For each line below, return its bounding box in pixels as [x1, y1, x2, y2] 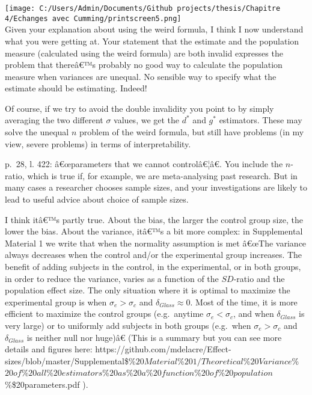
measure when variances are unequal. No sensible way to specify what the [5, 70, 277, 82]
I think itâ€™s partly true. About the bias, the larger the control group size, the [5, 213, 303, 225]
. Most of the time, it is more [190, 295, 298, 308]
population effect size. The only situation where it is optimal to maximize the [5, 284, 290, 296]
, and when [233, 307, 274, 320]
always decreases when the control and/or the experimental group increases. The [5, 248, 302, 261]
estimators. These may [219, 114, 302, 126]
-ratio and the [233, 272, 285, 284]
